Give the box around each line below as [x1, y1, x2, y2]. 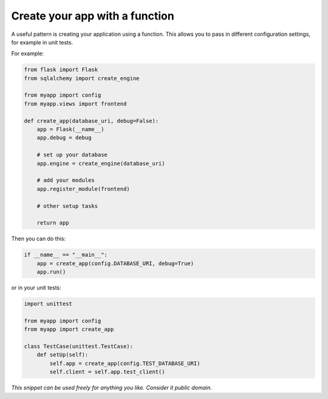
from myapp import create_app [24, 326, 114, 333]
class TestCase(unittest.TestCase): [24, 343, 134, 350]
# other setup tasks [36, 203, 98, 209]
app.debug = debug [36, 134, 92, 141]
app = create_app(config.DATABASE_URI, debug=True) [36, 260, 194, 267]
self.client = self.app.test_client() [49, 369, 165, 375]
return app [36, 220, 69, 226]
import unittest [24, 300, 73, 307]
